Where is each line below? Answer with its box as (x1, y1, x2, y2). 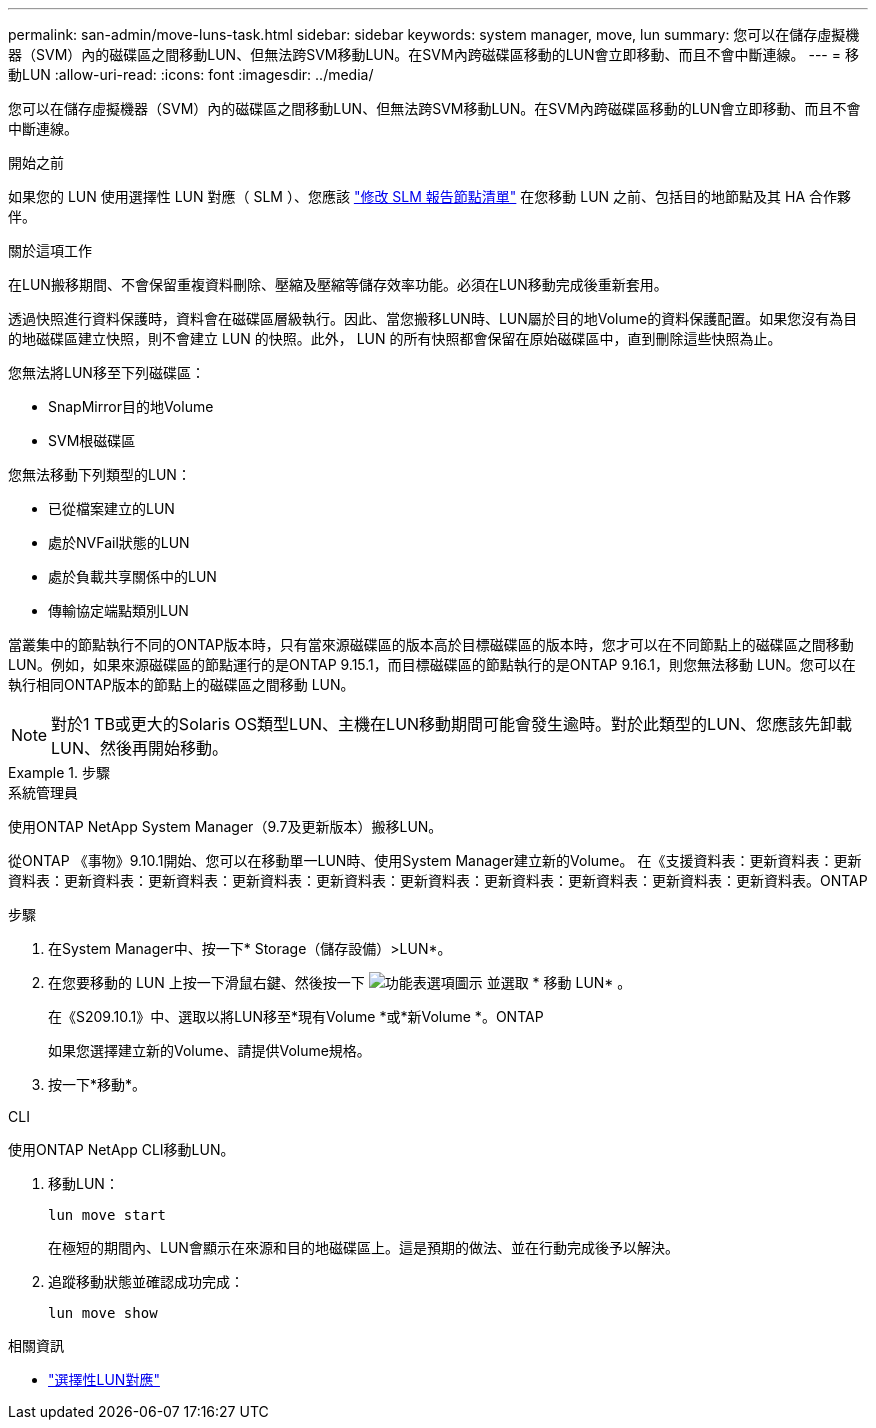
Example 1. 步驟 (8, 764, 110, 781)
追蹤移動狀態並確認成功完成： (48, 1273, 244, 1290)
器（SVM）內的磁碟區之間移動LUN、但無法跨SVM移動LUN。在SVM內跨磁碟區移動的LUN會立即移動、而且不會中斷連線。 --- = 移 (8, 46, 859, 63)
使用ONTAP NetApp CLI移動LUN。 (8, 1141, 235, 1158)
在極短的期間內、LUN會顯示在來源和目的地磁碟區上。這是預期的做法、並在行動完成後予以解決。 (48, 1239, 679, 1256)
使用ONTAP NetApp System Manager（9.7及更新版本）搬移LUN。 (8, 818, 443, 835)
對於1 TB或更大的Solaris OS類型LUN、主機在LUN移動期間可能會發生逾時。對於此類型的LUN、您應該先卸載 (51, 714, 853, 734)
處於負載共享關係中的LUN (48, 568, 217, 585)
